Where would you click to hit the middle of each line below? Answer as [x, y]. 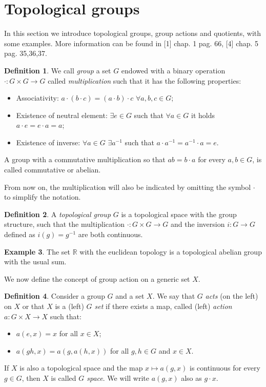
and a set [130, 296]
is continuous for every [225, 368]
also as [191, 378]
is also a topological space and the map [81, 368]
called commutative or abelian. [53, 170]
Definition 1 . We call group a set [58, 70]
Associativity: [37, 98]
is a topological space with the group [179, 214]
